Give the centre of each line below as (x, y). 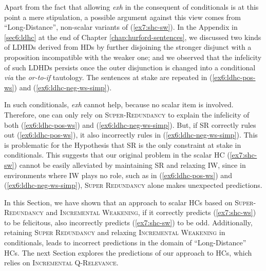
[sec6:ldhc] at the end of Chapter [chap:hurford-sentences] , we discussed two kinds (133, 37)
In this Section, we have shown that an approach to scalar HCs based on (118, 202)
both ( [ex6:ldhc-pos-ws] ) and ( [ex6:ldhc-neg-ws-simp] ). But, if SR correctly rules (130, 124)
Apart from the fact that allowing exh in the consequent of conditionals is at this (131, 7)
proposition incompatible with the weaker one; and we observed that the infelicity (133, 57)
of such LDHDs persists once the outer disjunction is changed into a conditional (130, 67)
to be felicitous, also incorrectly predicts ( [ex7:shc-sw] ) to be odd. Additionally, (128, 222)
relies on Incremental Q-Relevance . (61, 263)
